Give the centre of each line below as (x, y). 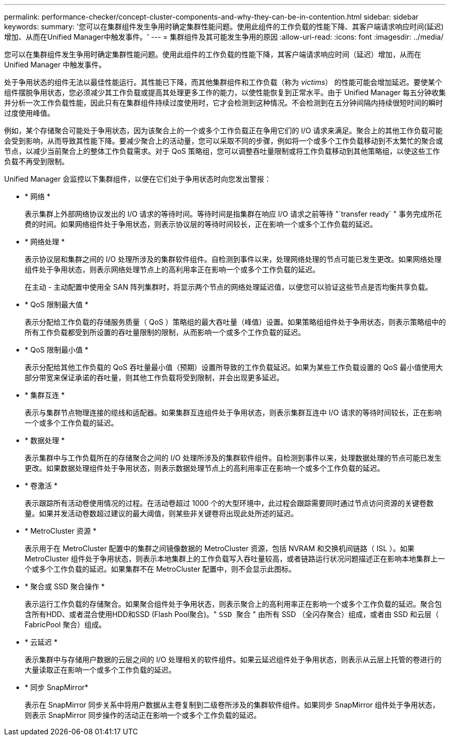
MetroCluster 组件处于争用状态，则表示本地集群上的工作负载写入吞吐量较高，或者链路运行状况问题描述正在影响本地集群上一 (235, 559)
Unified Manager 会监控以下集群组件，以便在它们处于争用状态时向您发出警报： (138, 179)
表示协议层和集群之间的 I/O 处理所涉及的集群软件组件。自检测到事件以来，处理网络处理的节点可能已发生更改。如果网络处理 (233, 259)
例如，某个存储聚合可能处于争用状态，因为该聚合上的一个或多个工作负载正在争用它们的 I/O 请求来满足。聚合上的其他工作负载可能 (223, 130)
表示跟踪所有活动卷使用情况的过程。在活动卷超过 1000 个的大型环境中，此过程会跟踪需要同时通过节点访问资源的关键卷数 (229, 503)
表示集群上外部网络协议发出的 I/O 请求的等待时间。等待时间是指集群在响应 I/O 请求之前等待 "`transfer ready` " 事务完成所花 (233, 214)
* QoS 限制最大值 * (57, 304)
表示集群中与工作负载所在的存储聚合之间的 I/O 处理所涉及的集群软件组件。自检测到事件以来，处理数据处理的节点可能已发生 (233, 458)
